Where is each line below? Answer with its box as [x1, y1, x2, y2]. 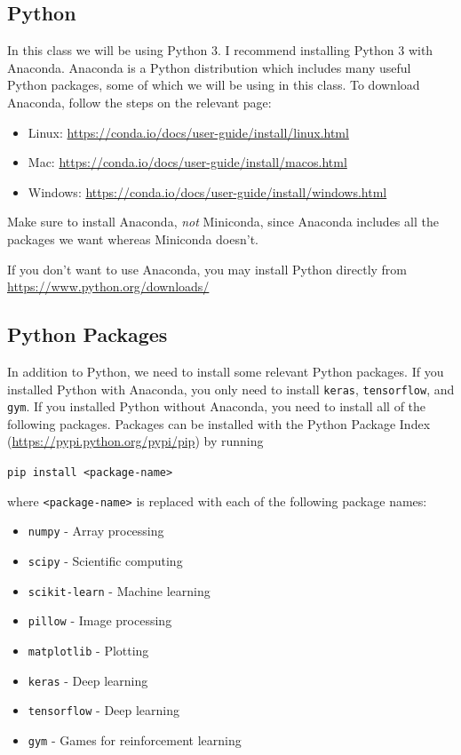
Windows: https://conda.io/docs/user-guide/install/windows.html [28, 182, 387, 201]
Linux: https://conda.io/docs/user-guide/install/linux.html [28, 123, 349, 141]
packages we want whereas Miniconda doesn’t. [7, 229, 258, 248]
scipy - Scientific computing [28, 552, 183, 569]
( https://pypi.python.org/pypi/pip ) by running [7, 432, 264, 450]
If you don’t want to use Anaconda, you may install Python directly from [7, 259, 408, 278]
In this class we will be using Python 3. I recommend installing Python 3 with [7, 41, 433, 60]
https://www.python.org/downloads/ [7, 277, 210, 296]
